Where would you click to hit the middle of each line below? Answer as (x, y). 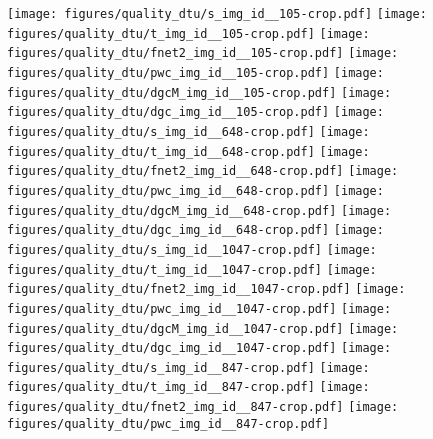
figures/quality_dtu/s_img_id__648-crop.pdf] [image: (188, 131)
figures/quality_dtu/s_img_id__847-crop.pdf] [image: (188, 367)
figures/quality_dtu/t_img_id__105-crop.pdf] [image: (188, 33)
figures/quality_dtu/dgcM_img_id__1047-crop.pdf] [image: (203, 328)
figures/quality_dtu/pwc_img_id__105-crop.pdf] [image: (195, 72)
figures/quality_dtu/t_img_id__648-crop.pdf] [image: (188, 151)
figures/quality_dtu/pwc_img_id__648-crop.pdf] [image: (195, 190)
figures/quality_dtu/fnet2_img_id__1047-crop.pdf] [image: (206, 289)
